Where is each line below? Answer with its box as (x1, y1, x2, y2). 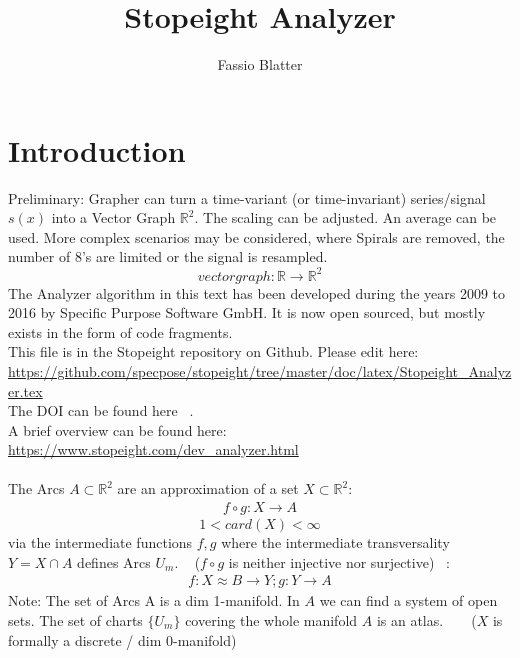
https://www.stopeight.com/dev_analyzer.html (8, 439, 299, 460)
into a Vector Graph (51, 207, 176, 228)
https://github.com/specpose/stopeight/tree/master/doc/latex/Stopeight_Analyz (8, 360, 512, 381)
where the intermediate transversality (221, 532, 450, 553)
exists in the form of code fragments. (8, 321, 233, 342)
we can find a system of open (319, 590, 498, 611)
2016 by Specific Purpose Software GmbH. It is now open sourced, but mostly (8, 302, 486, 323)
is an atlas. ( (376, 609, 477, 630)
